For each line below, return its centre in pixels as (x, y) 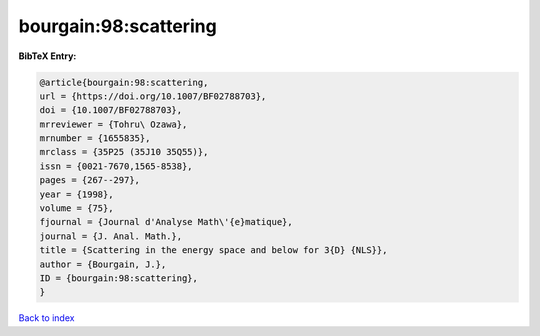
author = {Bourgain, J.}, (103, 264)
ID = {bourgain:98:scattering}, (119, 278)
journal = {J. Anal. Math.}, (111, 236)
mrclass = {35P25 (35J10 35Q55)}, (124, 152)
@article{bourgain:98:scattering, (124, 82)
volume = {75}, (76, 208)
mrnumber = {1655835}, (95, 138)
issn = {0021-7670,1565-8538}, (116, 166)
